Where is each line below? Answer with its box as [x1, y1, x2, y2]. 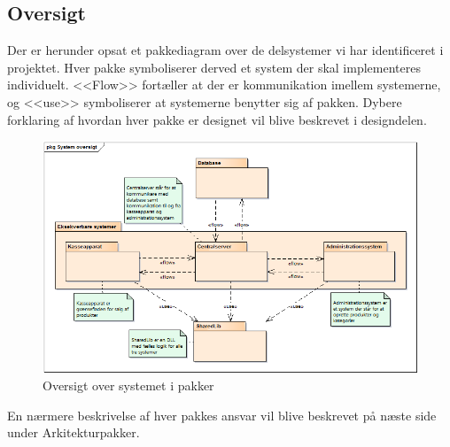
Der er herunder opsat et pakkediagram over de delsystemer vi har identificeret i [7, 41, 444, 59]
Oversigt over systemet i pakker [43, 376, 214, 395]
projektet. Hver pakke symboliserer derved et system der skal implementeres [7, 58, 421, 76]
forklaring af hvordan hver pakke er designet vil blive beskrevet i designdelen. [7, 110, 427, 128]
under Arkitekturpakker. [7, 423, 140, 442]
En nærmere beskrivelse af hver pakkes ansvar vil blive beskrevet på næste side [7, 405, 437, 424]
